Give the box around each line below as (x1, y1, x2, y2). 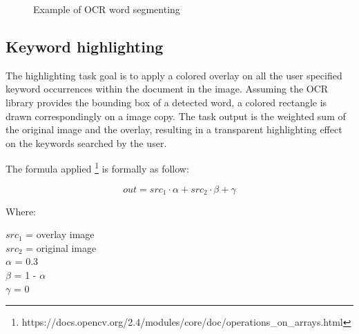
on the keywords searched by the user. (6, 135, 167, 150)
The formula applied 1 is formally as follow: (6, 159, 189, 176)
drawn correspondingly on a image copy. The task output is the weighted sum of (6, 108, 346, 123)
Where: (6, 204, 36, 218)
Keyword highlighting (6, 35, 164, 57)
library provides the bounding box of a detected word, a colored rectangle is (6, 95, 327, 109)
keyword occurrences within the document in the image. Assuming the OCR (6, 81, 329, 96)
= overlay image (26, 227, 95, 242)
